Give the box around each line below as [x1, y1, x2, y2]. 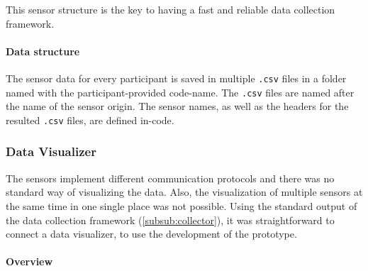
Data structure [6, 43, 80, 58]
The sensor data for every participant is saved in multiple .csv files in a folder [6, 70, 347, 85]
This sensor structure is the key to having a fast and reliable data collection [6, 2, 335, 16]
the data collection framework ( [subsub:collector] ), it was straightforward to [6, 212, 335, 227]
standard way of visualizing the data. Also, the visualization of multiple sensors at [6, 184, 363, 199]
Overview [6, 254, 53, 269]
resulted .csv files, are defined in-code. [6, 112, 174, 127]
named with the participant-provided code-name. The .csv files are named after [6, 84, 355, 99]
